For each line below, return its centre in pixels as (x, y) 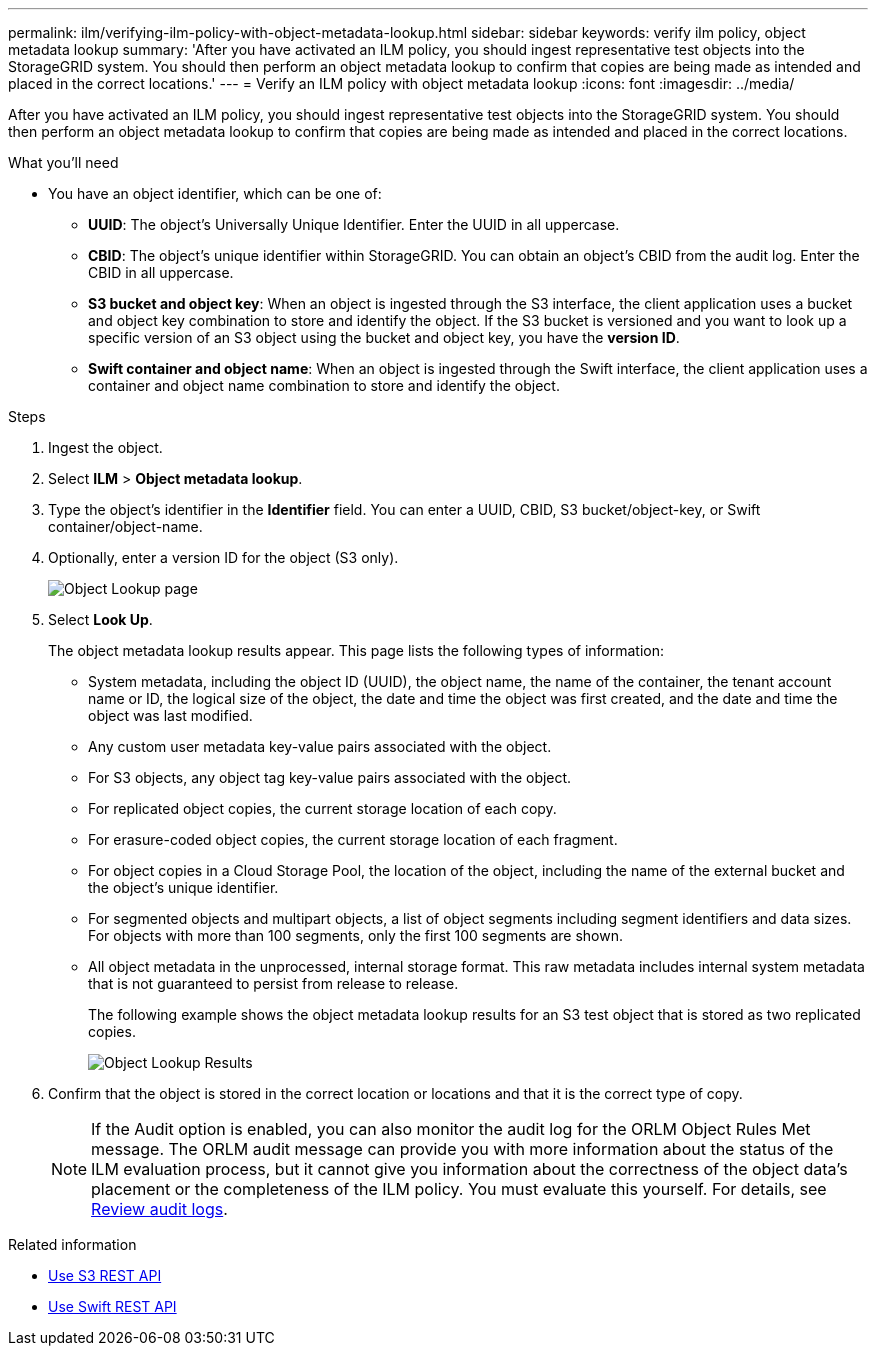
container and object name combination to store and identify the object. (324, 385)
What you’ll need (63, 162)
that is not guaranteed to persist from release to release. (273, 983)
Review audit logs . (159, 1209)
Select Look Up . (100, 619)
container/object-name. (125, 526)
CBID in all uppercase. (161, 272)
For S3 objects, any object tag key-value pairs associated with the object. (330, 777)
